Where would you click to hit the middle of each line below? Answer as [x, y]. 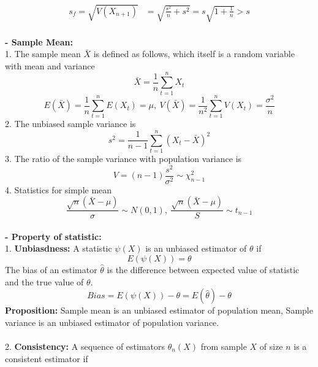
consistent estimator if [47, 358]
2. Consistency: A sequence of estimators [85, 346]
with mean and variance [50, 65]
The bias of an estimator [51, 270]
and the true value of [44, 281]
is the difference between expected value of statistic [203, 270]
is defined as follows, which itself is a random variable [194, 54]
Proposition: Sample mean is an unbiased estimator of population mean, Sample [159, 310]
